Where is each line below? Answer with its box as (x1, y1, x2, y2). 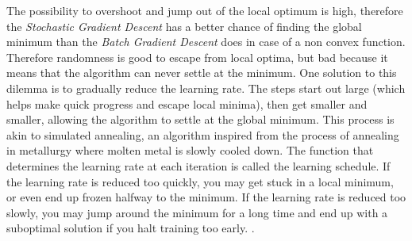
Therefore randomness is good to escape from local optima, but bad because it (6, 48, 388, 65)
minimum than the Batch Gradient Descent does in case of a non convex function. (6, 33, 406, 50)
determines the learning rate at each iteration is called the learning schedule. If (6, 157, 391, 174)
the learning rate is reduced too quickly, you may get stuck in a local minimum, (6, 173, 394, 189)
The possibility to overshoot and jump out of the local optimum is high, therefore (6, 2, 403, 18)
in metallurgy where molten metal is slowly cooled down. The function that (6, 142, 374, 159)
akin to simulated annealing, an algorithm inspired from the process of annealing (6, 126, 399, 143)
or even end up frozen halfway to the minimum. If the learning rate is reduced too (6, 189, 406, 205)
